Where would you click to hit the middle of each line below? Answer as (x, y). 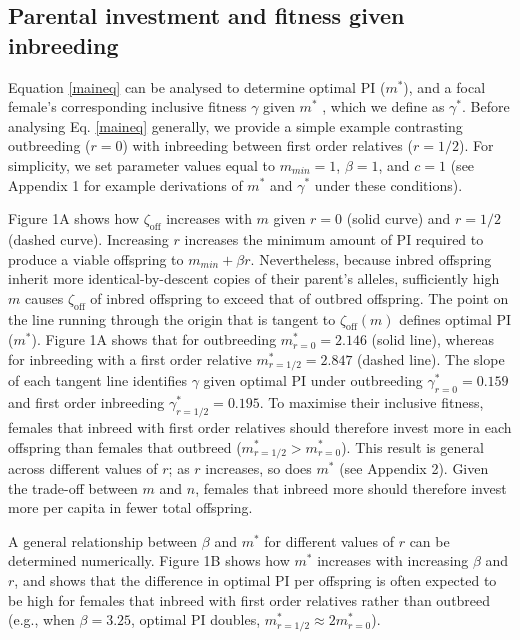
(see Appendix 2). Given (414, 468)
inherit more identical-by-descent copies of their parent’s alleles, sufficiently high (254, 278)
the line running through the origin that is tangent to (172, 318)
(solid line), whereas (432, 339)
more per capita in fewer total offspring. (130, 507)
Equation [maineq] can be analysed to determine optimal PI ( (197, 86)
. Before (486, 106)
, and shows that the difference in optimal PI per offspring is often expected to (255, 579)
